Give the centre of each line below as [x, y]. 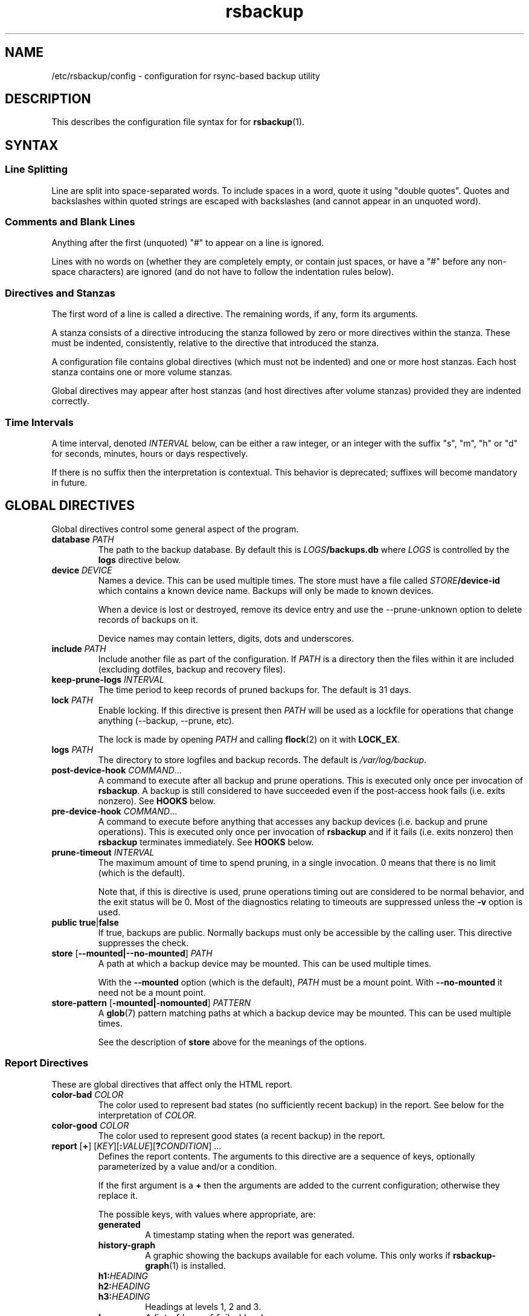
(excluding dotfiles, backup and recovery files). [192, 669]
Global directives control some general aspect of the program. [175, 529]
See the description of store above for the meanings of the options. [232, 1042]
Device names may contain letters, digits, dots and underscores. [226, 638]
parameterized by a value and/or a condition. [188, 1166]
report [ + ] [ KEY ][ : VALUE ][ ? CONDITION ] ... [136, 1146]
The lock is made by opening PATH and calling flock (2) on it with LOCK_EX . [249, 739]
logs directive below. [139, 560]
